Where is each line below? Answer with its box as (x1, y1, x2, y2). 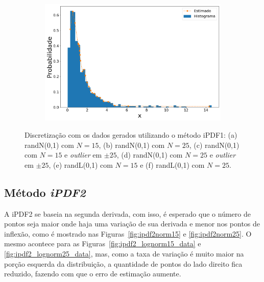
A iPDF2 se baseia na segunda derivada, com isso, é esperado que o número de (4, 208, 251, 219)
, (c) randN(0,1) (189, 139, 239, 150)
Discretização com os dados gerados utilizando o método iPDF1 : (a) (25, 130, 237, 140)
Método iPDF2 (4, 184, 86, 200)
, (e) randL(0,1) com (49, 159, 113, 170)
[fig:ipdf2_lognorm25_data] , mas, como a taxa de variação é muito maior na (4, 248, 244, 259)
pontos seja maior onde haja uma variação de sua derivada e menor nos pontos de (4, 218, 260, 229)
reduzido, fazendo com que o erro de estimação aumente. (4, 268, 181, 279)
